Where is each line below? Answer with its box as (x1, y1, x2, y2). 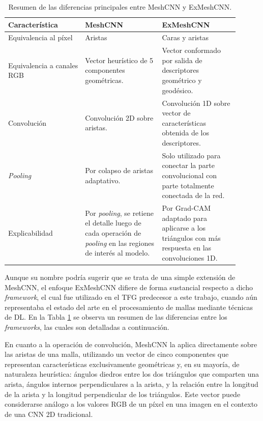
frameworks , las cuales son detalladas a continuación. (5, 321, 169, 332)
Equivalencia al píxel (8, 32, 73, 43)
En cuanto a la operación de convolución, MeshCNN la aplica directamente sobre (5, 339, 257, 349)
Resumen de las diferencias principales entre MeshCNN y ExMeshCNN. (8, 2, 232, 12)
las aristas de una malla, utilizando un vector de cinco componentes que (5, 349, 229, 359)
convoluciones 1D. (162, 252, 218, 263)
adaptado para (162, 212, 208, 223)
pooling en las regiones (85, 237, 154, 248)
